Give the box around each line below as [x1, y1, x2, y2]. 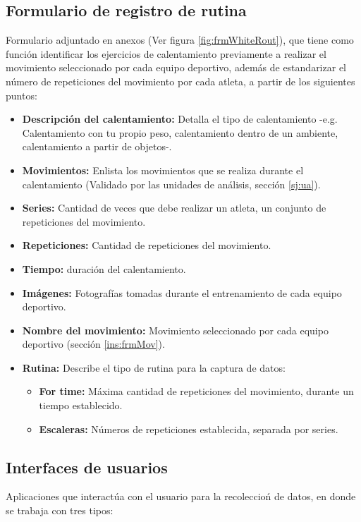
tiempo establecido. [39, 398, 123, 413]
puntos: [6, 87, 37, 102]
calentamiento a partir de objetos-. [22, 139, 172, 154]
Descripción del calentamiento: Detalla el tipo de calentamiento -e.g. [22, 111, 338, 126]
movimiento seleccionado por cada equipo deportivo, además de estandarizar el [6, 60, 346, 75]
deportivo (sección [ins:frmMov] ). [22, 336, 165, 351]
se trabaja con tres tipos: [6, 503, 114, 518]
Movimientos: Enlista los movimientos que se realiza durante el [22, 162, 304, 177]
